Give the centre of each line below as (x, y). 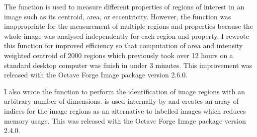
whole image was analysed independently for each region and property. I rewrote (127, 35)
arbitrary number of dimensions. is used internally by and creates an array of (122, 101)
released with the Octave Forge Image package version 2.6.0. (96, 75)
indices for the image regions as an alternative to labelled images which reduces (125, 110)
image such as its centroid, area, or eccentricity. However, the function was (118, 16)
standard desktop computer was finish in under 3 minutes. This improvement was (128, 65)
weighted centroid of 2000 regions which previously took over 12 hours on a (119, 55)
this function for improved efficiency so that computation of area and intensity (124, 45)
